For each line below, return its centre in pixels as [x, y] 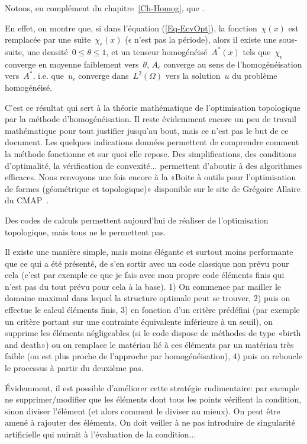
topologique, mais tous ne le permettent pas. [85, 231]
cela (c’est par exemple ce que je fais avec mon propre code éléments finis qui [145, 275]
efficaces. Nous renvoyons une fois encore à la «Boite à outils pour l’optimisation [151, 177]
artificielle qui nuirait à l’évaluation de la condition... [101, 434]
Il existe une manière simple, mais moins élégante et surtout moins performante [149, 252]
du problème [255, 76]
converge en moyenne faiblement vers [72, 64]
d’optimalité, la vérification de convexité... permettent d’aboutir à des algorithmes [153, 165]
